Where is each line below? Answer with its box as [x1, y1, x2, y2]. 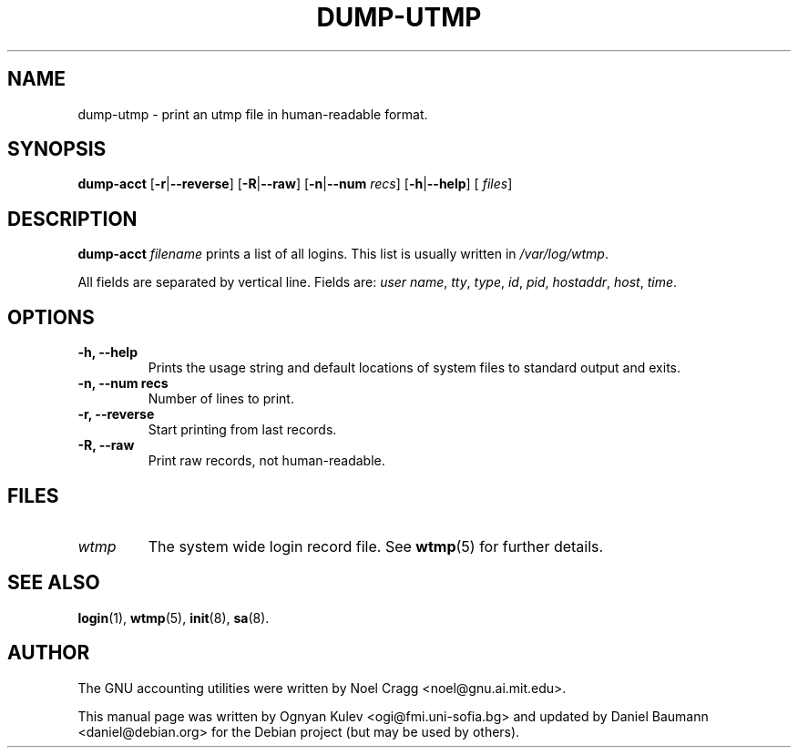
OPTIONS [7, 305, 95, 329]
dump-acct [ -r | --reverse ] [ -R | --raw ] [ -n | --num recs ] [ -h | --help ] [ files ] [77, 176, 513, 192]
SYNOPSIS [7, 138, 107, 161]
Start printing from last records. [148, 422, 337, 438]
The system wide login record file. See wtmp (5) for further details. [148, 536, 604, 556]
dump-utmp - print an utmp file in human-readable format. [77, 106, 428, 122]
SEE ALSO [7, 571, 100, 595]
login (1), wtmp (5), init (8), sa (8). [77, 609, 270, 626]
